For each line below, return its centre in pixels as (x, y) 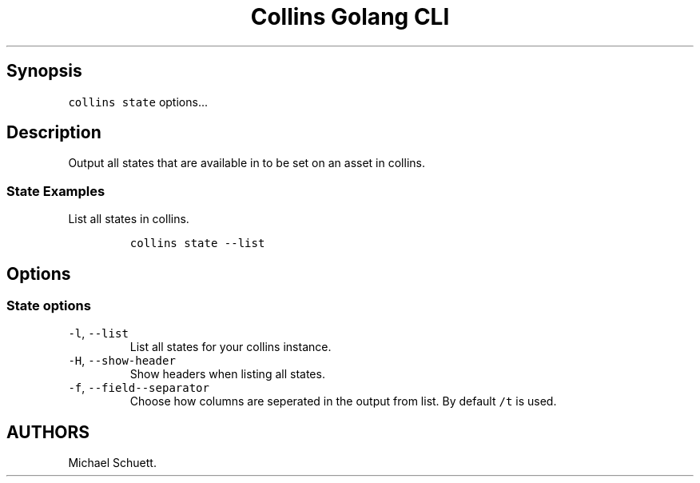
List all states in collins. (129, 219)
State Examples (56, 191)
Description (54, 133)
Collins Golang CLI (350, 17)
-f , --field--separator (139, 388)
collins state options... (138, 102)
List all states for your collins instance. (231, 347)
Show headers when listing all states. (227, 374)
